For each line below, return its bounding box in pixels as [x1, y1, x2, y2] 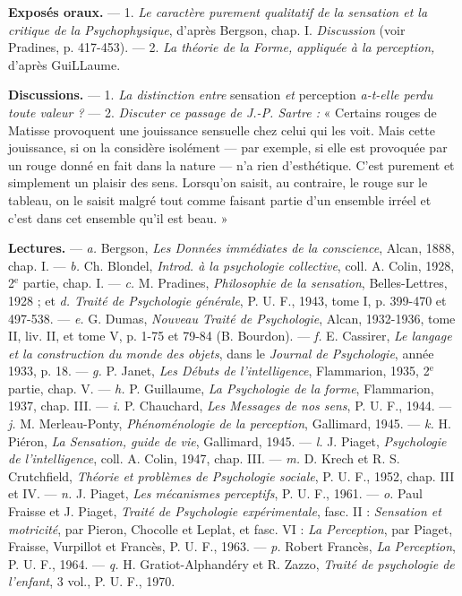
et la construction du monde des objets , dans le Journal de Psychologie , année [8, 343, 434, 362]
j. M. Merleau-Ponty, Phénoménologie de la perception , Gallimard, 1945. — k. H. [8, 414, 451, 433]
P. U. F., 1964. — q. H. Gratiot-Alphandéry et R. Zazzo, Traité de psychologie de [8, 554, 455, 573]
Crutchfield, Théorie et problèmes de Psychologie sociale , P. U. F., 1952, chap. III [8, 466, 455, 485]
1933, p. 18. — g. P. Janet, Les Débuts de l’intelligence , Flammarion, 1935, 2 [8, 361, 430, 380]
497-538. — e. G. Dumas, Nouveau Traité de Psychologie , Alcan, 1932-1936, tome [8, 308, 456, 327]
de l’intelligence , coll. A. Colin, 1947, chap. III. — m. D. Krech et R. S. [8, 449, 400, 468]
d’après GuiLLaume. [8, 55, 121, 73]
